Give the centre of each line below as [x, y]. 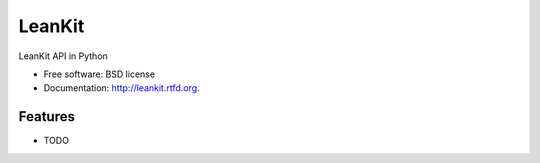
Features [46, 116]
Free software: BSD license [99, 74]
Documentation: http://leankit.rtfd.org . [121, 88]
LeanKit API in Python [63, 56]
